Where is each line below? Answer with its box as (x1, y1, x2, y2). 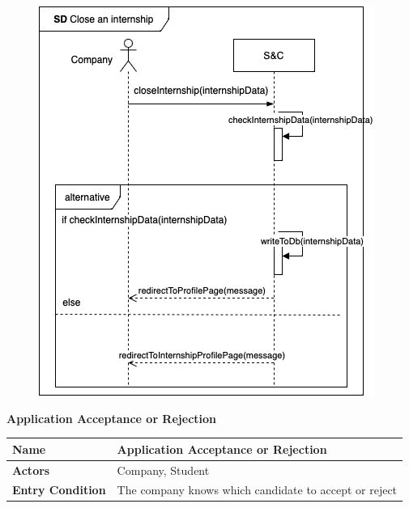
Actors (12, 461, 50, 478)
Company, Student (117, 461, 210, 478)
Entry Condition (12, 481, 106, 498)
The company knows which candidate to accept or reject (117, 481, 398, 498)
